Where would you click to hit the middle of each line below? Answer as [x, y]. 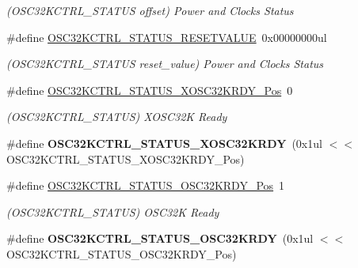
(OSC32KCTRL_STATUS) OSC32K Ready [113, 211]
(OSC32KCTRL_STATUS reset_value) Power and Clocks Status [165, 64]
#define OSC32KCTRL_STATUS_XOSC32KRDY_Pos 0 [150, 90]
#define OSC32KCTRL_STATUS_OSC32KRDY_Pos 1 [146, 185]
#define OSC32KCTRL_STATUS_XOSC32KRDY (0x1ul [164, 143]
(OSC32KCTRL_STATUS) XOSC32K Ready [117, 117]
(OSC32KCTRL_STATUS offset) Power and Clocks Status [150, 10]
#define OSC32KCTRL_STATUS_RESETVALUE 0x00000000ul [167, 37]
